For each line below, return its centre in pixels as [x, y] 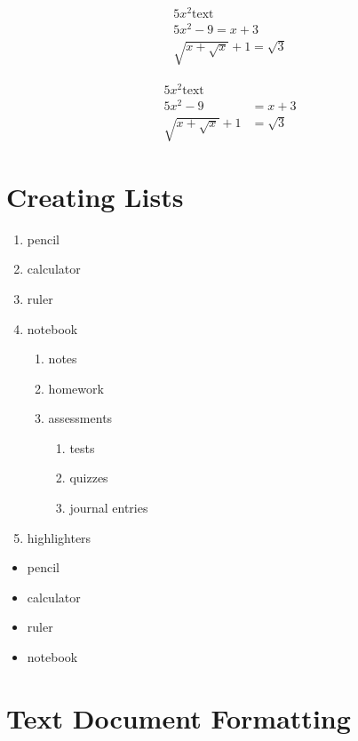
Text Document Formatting [179, 717]
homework [76, 388]
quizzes [89, 478]
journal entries [109, 508]
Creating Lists [95, 196]
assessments [80, 418]
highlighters [59, 537]
